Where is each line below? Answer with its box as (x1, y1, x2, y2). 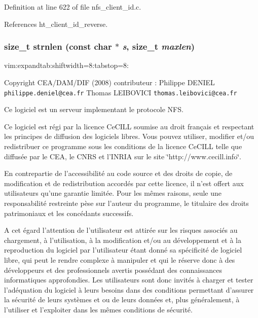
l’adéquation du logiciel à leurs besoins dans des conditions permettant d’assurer (4, 284, 254, 295)
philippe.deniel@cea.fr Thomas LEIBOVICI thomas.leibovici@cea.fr (4, 87, 237, 97)
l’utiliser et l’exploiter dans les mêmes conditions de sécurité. (4, 304, 193, 314)
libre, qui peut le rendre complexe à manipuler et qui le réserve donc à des (4, 254, 235, 265)
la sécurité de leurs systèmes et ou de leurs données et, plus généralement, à (4, 294, 240, 305)
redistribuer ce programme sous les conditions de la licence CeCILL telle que (4, 141, 242, 152)
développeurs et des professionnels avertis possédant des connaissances (4, 264, 222, 275)
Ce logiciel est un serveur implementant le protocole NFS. (4, 104, 183, 115)
